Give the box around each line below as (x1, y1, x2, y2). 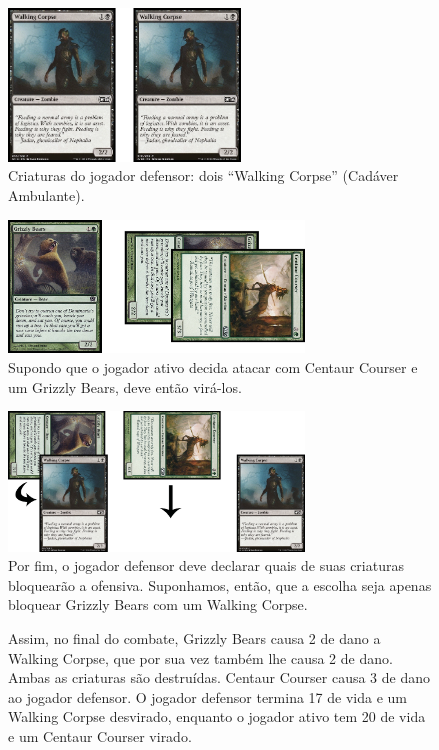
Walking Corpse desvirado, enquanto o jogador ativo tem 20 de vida (8, 706, 426, 727)
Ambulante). (8, 184, 85, 205)
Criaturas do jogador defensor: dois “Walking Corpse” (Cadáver (8, 165, 399, 186)
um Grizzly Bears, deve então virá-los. (8, 376, 242, 397)
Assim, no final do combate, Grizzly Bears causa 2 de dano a (8, 628, 381, 649)
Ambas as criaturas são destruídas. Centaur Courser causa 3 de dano (8, 667, 430, 688)
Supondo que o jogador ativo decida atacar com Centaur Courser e (8, 356, 418, 377)
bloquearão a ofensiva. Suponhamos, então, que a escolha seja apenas (8, 574, 432, 595)
